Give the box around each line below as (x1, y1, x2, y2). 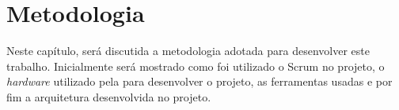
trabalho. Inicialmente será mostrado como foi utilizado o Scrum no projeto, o (6, 57, 385, 74)
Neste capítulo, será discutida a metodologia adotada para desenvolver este (6, 42, 370, 59)
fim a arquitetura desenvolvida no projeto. (6, 88, 211, 104)
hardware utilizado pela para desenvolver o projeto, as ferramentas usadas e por (6, 73, 393, 90)
